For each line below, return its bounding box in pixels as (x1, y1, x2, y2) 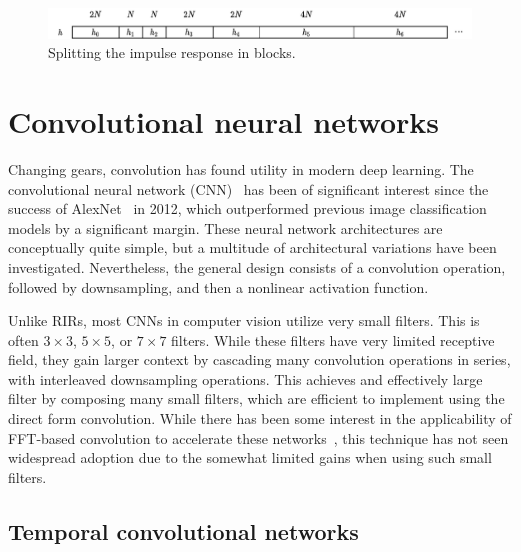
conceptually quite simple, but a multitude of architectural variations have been (8, 237, 497, 258)
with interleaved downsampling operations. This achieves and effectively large (8, 368, 483, 389)
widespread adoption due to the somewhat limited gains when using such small (8, 447, 492, 468)
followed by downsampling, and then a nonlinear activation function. (8, 276, 429, 297)
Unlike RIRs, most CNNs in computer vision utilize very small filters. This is (8, 310, 480, 331)
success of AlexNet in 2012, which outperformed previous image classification (8, 198, 487, 219)
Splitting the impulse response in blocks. (48, 42, 296, 63)
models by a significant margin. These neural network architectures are (8, 217, 443, 238)
